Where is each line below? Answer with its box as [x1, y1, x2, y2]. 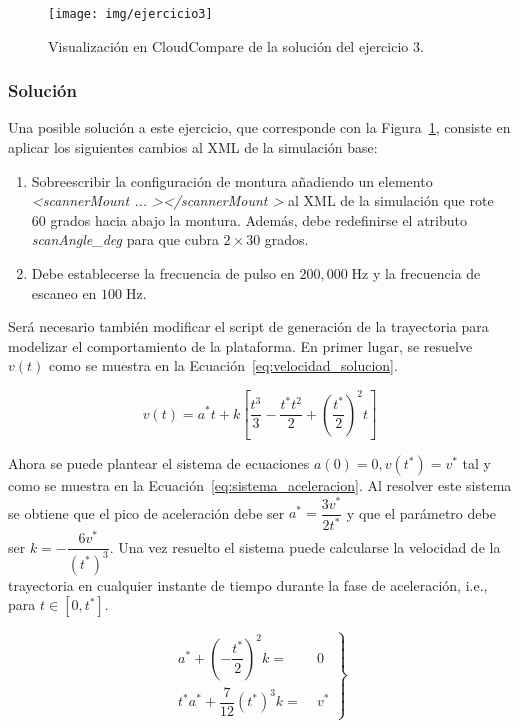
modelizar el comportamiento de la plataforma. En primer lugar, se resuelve [8, 335, 473, 356]
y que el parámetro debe [346, 502, 496, 523]
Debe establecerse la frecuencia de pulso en [31, 263, 295, 284]
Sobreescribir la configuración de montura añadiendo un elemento [31, 170, 433, 191]
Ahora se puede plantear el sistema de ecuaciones [8, 453, 310, 473]
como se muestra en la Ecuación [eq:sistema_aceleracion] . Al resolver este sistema [8, 475, 512, 495]
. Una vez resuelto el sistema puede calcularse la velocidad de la [109, 536, 501, 557]
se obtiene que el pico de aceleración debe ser [8, 502, 285, 523]
